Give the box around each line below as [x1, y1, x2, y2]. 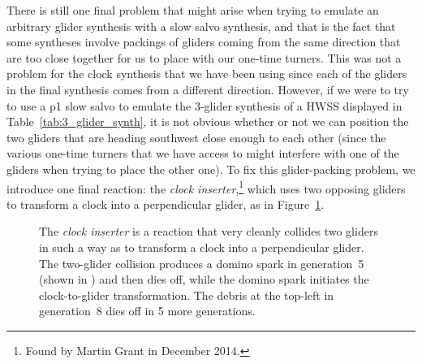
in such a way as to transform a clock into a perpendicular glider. [39, 238, 364, 255]
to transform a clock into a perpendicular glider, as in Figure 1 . [6, 195, 325, 212]
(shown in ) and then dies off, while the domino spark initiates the [39, 271, 369, 288]
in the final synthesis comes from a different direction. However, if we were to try [6, 80, 409, 97]
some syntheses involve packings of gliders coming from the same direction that [6, 33, 401, 50]
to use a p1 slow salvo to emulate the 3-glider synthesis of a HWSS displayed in [6, 97, 403, 114]
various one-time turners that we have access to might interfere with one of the [6, 145, 399, 162]
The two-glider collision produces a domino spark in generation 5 [39, 254, 364, 271]
